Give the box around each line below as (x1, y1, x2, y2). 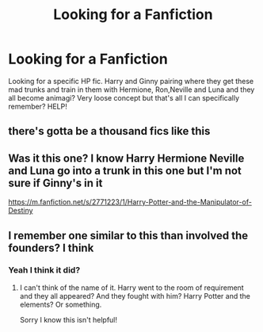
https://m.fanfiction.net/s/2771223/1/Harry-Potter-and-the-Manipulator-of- (8, 197, 252, 207)
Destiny (8, 206, 33, 216)
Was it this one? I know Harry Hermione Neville (8, 151, 245, 165)
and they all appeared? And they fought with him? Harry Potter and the (19, 291, 251, 300)
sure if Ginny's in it (8, 176, 103, 189)
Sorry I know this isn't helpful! (19, 315, 117, 324)
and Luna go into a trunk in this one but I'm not (8, 164, 242, 177)
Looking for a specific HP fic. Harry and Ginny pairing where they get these (8, 76, 254, 86)
